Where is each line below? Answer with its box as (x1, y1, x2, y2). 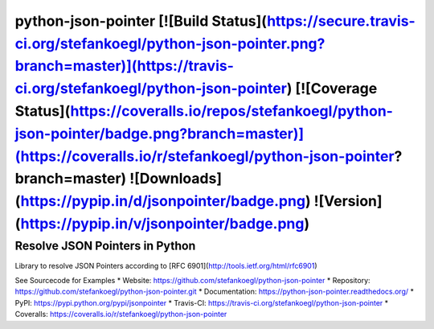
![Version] (313, 192, 383, 211)
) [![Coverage (286, 80, 378, 98)
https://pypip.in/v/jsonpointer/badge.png (20, 214, 305, 232)
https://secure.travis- (266, 12, 416, 30)
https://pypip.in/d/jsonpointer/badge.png (20, 192, 305, 211)
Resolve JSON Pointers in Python (14, 238, 196, 253)
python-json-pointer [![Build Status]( (14, 12, 268, 30)
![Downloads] (129, 170, 223, 188)
